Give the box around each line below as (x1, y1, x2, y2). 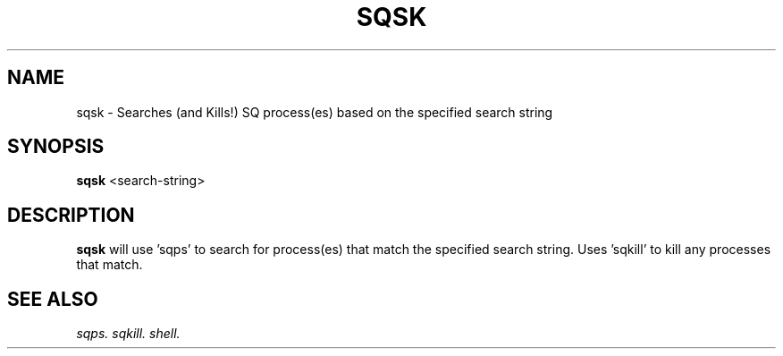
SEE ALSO (7, 287, 98, 310)
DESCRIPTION (7, 203, 135, 226)
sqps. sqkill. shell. (76, 326, 181, 342)
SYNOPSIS (7, 135, 105, 158)
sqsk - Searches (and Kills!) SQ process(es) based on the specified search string (76, 104, 553, 120)
